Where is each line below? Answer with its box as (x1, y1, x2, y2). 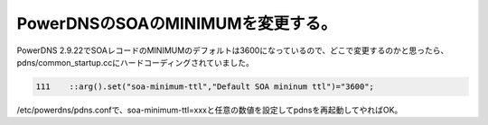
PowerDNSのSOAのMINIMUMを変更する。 (16, 13, 337, 33)
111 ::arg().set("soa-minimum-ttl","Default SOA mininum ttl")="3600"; (35, 81, 375, 92)
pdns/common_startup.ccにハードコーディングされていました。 (16, 57, 255, 67)
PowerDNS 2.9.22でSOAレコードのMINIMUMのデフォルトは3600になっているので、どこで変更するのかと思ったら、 (16, 45, 449, 56)
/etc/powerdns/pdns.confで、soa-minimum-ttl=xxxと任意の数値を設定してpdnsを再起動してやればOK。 (16, 104, 403, 115)
